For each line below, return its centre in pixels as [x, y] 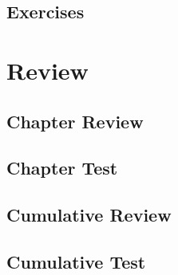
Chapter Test [62, 168]
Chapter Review [75, 121]
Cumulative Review [89, 215]
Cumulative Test [76, 261]
